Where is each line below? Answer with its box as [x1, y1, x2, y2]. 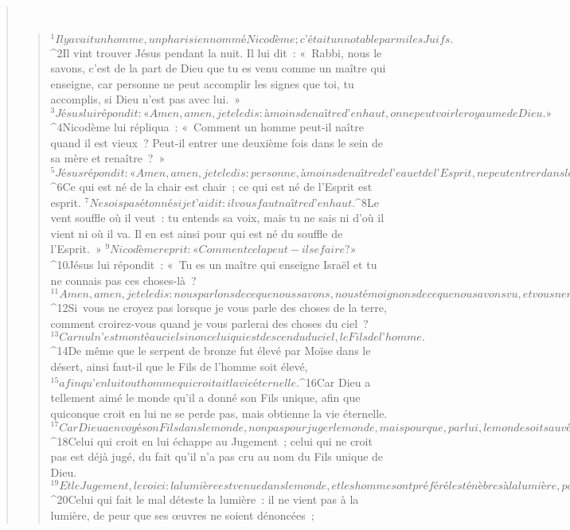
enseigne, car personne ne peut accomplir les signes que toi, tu [50, 75, 354, 92]
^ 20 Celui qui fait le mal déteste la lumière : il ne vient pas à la [50, 491, 359, 508]
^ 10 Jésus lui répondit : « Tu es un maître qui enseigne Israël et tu [50, 255, 377, 272]
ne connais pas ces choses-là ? [50, 271, 197, 288]
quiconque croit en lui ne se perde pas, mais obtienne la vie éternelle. [50, 404, 388, 421]
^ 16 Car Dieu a [299, 373, 371, 390]
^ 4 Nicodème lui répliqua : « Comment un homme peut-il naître [50, 119, 364, 135]
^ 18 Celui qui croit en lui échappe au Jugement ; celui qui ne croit [50, 432, 373, 449]
